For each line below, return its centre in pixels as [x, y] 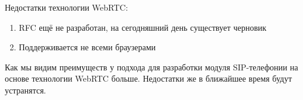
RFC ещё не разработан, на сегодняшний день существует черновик [143, 27]
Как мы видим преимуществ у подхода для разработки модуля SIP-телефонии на [151, 67]
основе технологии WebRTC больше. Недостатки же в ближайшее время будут [149, 78]
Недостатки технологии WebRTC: [67, 7]
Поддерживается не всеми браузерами [87, 47]
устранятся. [26, 90]
